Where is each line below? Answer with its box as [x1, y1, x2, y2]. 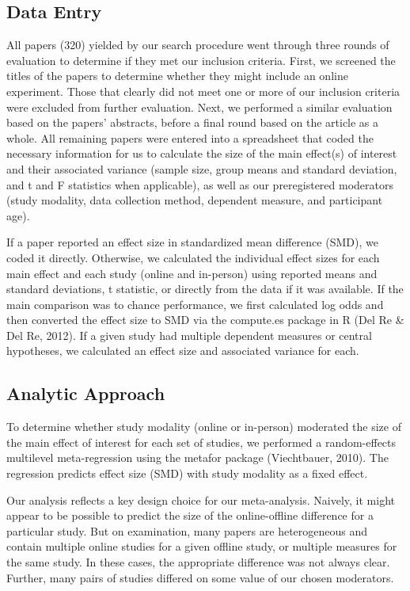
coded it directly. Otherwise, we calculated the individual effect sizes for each [6, 249, 380, 265]
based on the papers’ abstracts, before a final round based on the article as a [6, 114, 379, 131]
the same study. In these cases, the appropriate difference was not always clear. [6, 554, 390, 570]
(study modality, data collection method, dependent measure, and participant [6, 192, 383, 208]
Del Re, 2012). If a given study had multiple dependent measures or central [6, 326, 372, 343]
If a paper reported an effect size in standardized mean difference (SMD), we [6, 234, 378, 250]
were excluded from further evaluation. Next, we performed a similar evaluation [6, 98, 393, 115]
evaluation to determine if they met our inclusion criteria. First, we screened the [6, 51, 396, 68]
